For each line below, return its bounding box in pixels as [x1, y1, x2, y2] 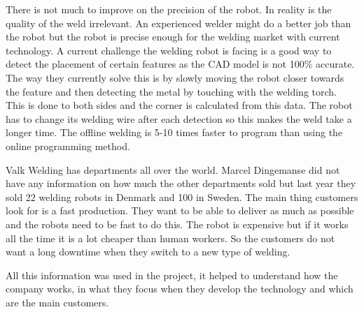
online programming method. [6, 138, 130, 153]
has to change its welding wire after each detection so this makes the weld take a [6, 111, 352, 126]
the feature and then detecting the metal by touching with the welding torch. [6, 84, 337, 98]
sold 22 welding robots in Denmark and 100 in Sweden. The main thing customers [6, 189, 358, 204]
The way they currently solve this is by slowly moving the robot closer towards [6, 70, 344, 84]
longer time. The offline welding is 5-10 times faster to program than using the [6, 125, 343, 140]
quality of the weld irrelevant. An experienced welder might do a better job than [6, 15, 351, 30]
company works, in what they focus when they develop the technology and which [6, 281, 353, 296]
